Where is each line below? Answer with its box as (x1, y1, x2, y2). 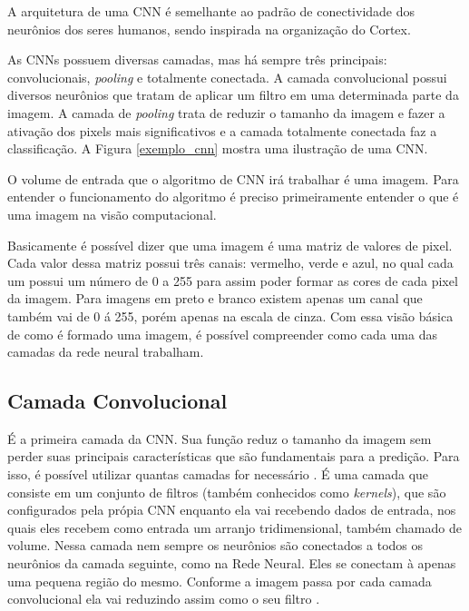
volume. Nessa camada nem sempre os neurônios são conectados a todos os (7, 536, 424, 555)
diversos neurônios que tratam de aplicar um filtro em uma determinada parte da (7, 85, 459, 104)
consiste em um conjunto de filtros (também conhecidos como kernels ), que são (7, 482, 446, 501)
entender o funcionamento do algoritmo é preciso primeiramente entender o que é (7, 187, 459, 206)
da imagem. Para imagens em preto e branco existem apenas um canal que (7, 289, 423, 308)
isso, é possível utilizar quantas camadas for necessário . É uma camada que (7, 465, 429, 484)
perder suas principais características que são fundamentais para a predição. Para (7, 447, 460, 466)
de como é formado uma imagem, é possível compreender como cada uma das (7, 324, 437, 343)
